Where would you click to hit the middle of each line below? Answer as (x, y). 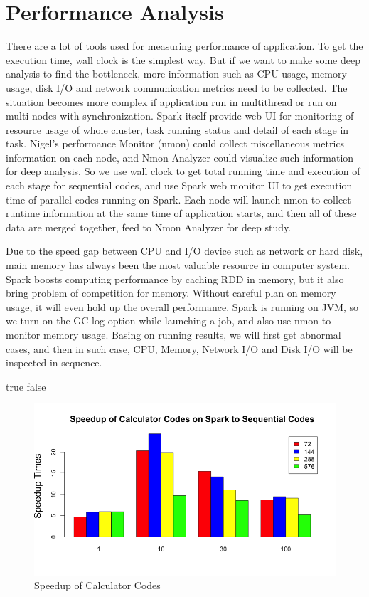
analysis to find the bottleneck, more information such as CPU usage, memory (176, 74)
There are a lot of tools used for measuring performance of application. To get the (184, 46)
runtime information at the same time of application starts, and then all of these (181, 213)
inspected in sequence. (54, 363)
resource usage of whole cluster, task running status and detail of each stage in (177, 129)
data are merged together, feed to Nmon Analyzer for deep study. (149, 227)
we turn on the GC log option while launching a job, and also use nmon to (169, 321)
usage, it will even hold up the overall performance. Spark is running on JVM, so (182, 306)
